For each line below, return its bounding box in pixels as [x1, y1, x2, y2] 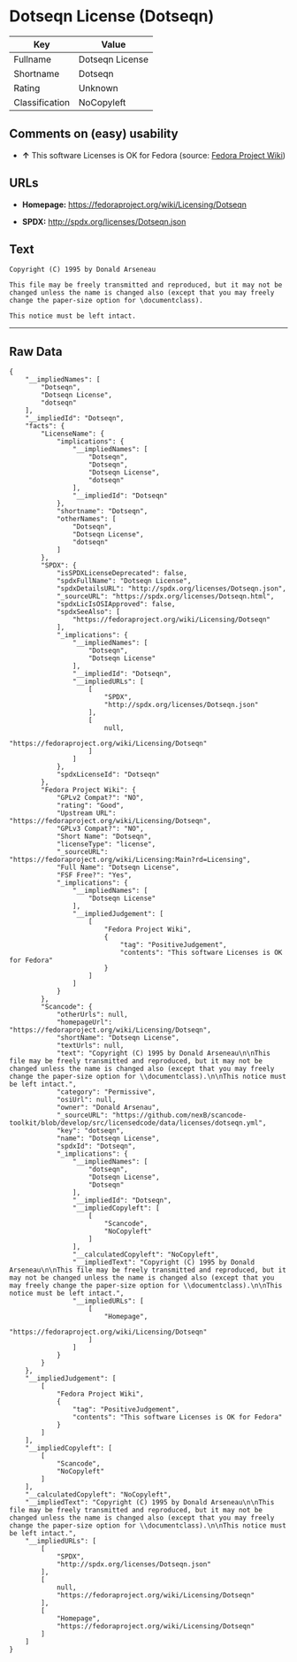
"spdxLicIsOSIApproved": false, [56, 600, 176, 609]
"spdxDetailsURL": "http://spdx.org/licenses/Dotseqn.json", [56, 584, 287, 594]
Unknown [78, 81, 118, 94]
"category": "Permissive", [56, 1088, 156, 1096]
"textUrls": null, [56, 1042, 125, 1050]
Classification [13, 96, 71, 108]
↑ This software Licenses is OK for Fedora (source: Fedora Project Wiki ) [21, 150, 286, 160]
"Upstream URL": [56, 809, 117, 818]
